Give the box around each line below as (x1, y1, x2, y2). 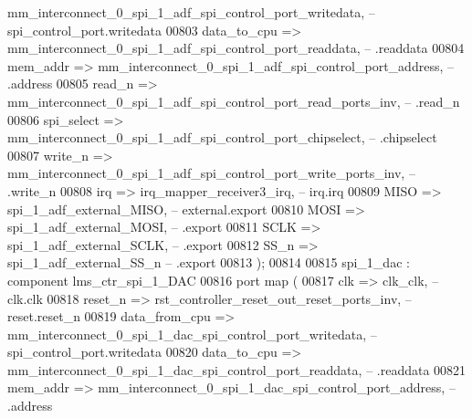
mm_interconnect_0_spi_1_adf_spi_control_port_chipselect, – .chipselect (7, 128, 437, 147)
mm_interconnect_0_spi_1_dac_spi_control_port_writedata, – (7, 324, 377, 343)
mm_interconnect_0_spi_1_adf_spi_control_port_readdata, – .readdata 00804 (7, 38, 465, 57)
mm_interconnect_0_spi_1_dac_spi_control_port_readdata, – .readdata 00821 (7, 360, 467, 379)
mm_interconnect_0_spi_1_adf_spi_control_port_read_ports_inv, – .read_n (7, 91, 460, 110)
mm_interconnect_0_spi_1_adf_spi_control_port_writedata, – (7, 3, 375, 21)
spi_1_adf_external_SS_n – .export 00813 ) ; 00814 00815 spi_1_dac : (7, 253, 410, 272)
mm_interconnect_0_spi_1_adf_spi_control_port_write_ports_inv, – (7, 163, 415, 183)
